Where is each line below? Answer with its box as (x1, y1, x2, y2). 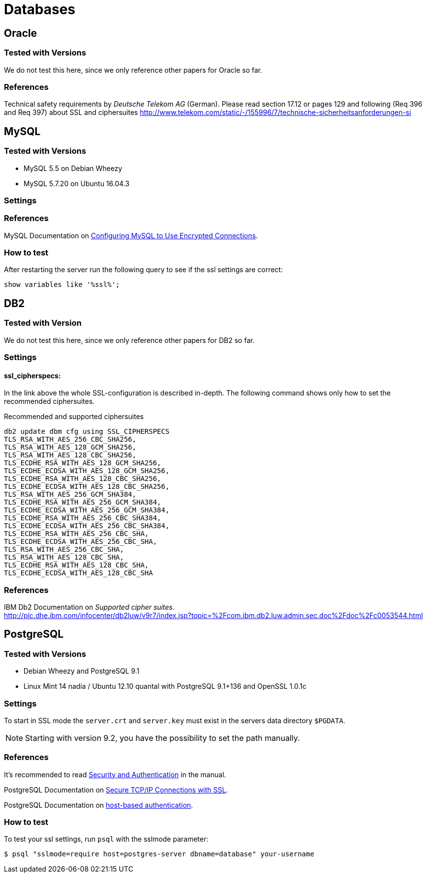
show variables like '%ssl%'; (4, 281, 120, 289)
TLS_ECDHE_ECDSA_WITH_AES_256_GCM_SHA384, (4, 506, 170, 514)
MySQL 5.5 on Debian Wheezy (24, 164, 122, 172)
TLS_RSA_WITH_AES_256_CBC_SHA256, (4, 435, 136, 444)
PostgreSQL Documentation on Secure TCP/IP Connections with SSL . (4, 785, 228, 794)
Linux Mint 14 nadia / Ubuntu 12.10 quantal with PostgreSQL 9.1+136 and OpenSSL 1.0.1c (24, 682, 307, 691)
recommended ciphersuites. (4, 397, 95, 406)
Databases (4, 1, 76, 18)
